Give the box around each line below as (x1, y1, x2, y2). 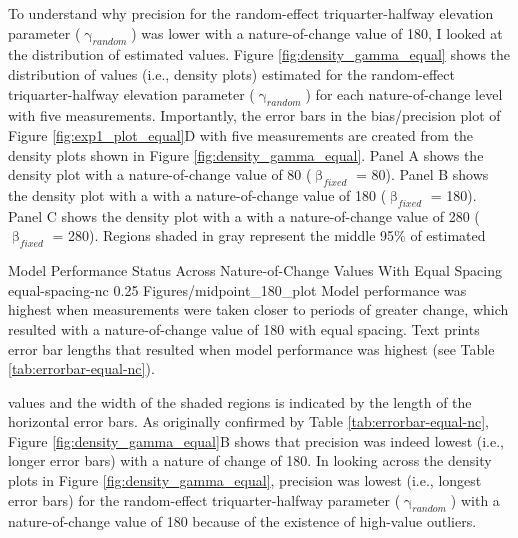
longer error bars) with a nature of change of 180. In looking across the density (8, 450, 492, 471)
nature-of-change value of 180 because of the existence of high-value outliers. (8, 511, 477, 532)
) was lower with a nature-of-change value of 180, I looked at (131, 22, 503, 43)
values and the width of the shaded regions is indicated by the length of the (8, 391, 472, 412)
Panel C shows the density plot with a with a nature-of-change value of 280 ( (8, 205, 480, 226)
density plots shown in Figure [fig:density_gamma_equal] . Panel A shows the (8, 144, 484, 165)
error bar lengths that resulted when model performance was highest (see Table (8, 338, 495, 359)
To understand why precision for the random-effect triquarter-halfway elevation (8, 3, 494, 23)
